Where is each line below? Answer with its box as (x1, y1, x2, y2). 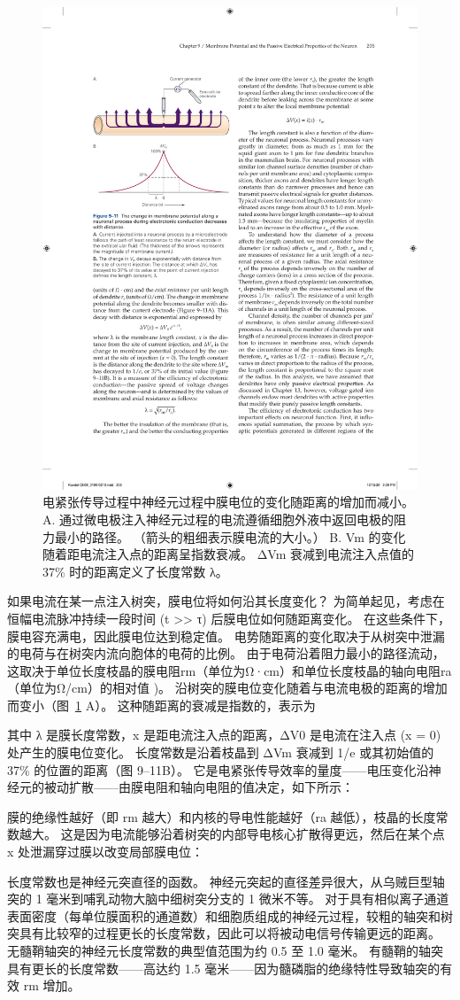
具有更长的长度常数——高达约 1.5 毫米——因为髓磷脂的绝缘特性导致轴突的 (7, 958, 441, 977)
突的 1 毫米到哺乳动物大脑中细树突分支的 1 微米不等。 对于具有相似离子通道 (7, 889, 449, 908)
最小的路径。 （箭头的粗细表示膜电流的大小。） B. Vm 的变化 (54, 527, 406, 546)
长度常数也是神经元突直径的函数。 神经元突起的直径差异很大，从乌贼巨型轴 (7, 872, 445, 890)
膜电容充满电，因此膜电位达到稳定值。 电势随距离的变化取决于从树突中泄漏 (7, 626, 445, 645)
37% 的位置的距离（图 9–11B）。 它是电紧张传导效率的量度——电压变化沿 (7, 760, 429, 779)
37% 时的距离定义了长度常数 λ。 (42, 562, 228, 580)
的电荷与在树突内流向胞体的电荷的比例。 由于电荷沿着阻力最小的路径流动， (7, 644, 445, 663)
